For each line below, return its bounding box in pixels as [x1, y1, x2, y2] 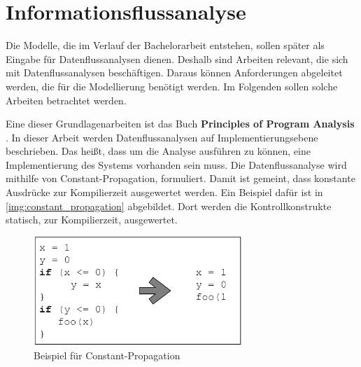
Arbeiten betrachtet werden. [6, 92, 127, 107]
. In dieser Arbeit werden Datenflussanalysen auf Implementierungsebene [6, 130, 318, 144]
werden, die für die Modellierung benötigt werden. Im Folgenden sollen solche [6, 78, 338, 93]
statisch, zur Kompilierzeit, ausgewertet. [6, 212, 178, 227]
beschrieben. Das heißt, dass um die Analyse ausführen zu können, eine [6, 144, 311, 158]
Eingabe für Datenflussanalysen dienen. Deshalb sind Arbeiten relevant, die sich [6, 51, 348, 66]
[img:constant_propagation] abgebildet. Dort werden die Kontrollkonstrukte [6, 198, 332, 213]
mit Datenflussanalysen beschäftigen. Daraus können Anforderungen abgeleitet [6, 65, 343, 80]
